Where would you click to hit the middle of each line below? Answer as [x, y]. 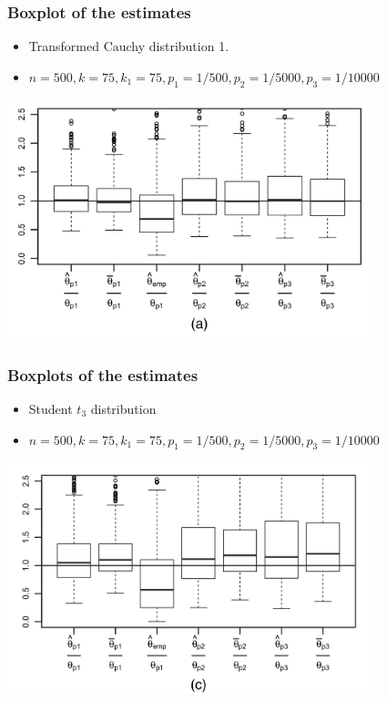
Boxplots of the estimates [103, 374]
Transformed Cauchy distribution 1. [129, 46]
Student [51, 409]
